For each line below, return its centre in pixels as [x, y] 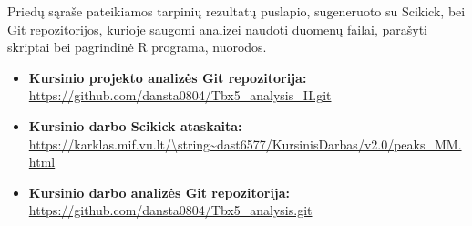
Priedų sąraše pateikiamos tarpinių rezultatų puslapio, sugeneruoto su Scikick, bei [236, 11]
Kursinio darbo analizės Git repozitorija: [159, 192]
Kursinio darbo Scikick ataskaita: [135, 125]
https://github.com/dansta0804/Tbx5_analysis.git [170, 210]
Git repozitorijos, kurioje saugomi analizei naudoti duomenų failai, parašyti [218, 29]
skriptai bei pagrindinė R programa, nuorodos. [137, 47]
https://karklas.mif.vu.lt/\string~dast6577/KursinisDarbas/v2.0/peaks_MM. [245, 144]
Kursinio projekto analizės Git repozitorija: [168, 77]
